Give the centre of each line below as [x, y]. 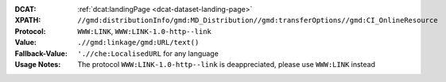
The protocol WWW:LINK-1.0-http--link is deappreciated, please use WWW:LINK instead [226, 64]
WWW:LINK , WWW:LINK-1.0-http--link [145, 31]
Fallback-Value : [41, 53]
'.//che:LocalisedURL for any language [148, 53]
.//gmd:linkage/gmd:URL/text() [138, 43]
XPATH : [28, 20]
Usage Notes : [38, 64]
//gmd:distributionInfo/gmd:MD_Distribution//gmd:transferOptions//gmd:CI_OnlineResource [258, 20]
